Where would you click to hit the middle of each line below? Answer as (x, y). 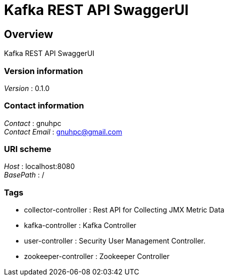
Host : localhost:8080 (39, 166)
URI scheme (28, 149)
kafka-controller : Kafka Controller (80, 225)
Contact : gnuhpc (33, 123)
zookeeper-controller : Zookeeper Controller (97, 256)
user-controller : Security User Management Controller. (115, 241)
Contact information (44, 106)
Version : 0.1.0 (27, 88)
